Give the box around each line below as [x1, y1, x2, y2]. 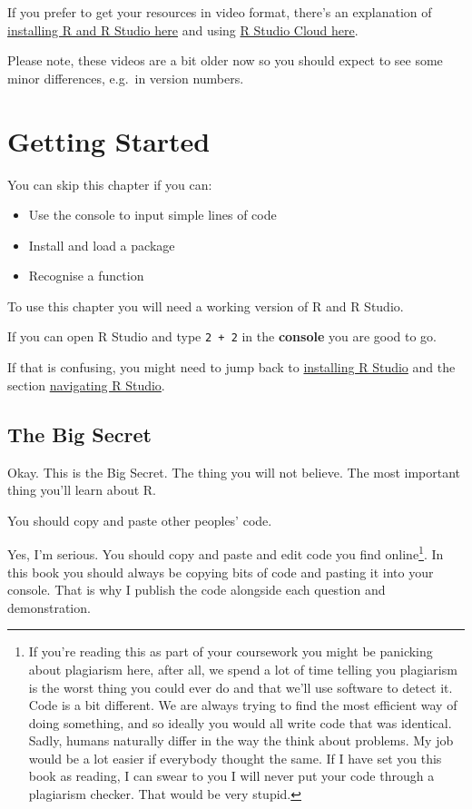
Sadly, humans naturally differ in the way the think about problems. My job [28, 731, 454, 750]
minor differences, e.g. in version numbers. [7, 68, 244, 87]
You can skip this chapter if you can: [7, 174, 212, 193]
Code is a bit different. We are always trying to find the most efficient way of [28, 696, 457, 715]
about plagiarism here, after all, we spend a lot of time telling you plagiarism [28, 659, 457, 678]
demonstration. [7, 597, 91, 617]
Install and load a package [28, 235, 175, 254]
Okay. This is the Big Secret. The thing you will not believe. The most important [7, 462, 461, 481]
